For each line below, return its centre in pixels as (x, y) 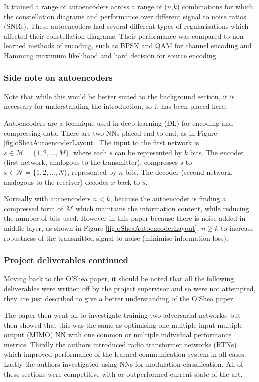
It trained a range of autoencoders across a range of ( (86, 6)
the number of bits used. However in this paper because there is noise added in (125, 218)
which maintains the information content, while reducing (162, 208)
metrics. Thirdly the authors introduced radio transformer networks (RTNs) (120, 344)
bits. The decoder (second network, (179, 172)
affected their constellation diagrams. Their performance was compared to (117, 36)
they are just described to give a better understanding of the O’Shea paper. (120, 298)
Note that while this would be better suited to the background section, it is (119, 96)
